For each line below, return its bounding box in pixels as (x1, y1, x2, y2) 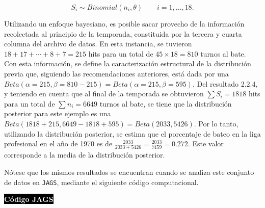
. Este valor (188, 138, 224, 149)
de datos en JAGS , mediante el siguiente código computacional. (4, 176, 199, 187)
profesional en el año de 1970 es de (4, 138, 113, 149)
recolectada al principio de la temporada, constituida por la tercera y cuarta (4, 28, 242, 39)
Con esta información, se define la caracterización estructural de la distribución (4, 58, 251, 69)
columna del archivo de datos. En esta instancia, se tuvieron (4, 38, 192, 49)
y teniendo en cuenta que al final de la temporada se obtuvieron (4, 88, 204, 99)
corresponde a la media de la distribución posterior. (4, 149, 165, 160)
